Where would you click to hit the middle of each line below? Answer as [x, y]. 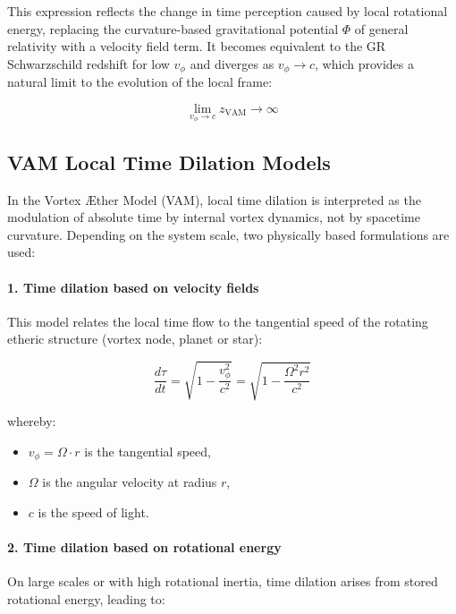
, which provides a [364, 63]
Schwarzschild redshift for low [89, 63]
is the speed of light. [93, 512]
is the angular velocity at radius [130, 482]
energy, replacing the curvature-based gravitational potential [173, 28]
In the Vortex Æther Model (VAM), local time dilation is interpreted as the [214, 199]
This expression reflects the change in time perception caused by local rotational [228, 11]
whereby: [32, 421]
